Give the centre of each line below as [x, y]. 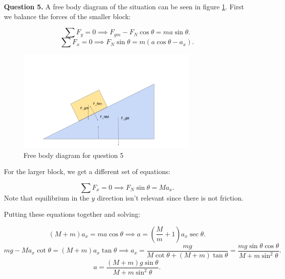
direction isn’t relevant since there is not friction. [170, 197]
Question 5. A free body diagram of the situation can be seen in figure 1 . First [124, 6]
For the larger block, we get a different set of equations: [87, 171]
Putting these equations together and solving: [72, 214]
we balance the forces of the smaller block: [67, 16]
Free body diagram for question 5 [74, 155]
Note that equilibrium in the [47, 197]
